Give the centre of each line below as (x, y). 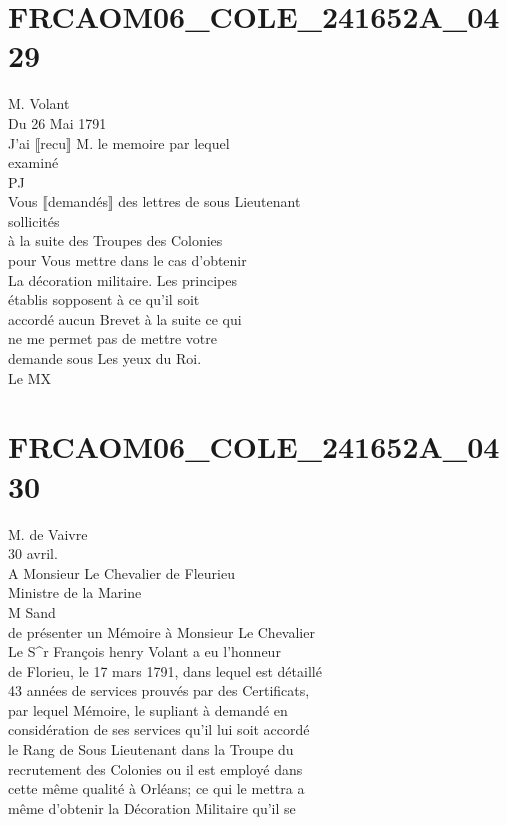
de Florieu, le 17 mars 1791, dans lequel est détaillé (165, 670)
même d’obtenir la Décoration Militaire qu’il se (152, 807)
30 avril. (33, 553)
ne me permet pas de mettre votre (112, 338)
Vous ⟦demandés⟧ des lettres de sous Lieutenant (154, 201)
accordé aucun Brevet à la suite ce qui (125, 318)
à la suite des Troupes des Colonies (115, 240)
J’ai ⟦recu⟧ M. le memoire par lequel (119, 142)
